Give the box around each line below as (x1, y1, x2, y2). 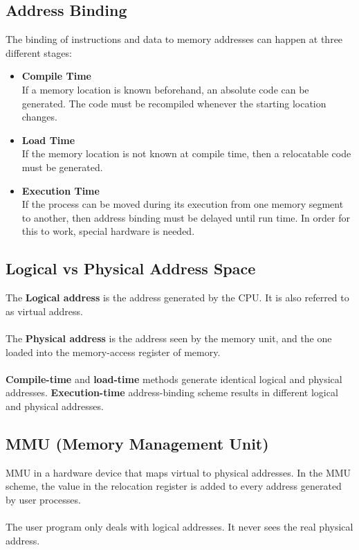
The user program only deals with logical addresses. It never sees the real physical (6, 520, 353, 534)
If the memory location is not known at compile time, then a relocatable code (21, 146, 351, 161)
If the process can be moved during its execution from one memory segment (21, 197, 344, 211)
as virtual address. (6, 303, 83, 318)
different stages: (6, 45, 72, 60)
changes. (21, 109, 57, 124)
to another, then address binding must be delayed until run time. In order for (21, 210, 350, 224)
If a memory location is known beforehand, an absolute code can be (21, 82, 309, 96)
